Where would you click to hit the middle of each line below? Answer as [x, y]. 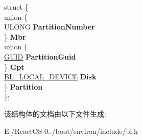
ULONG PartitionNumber [50, 27]
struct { [16, 7]
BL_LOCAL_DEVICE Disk [50, 77]
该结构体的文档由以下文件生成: [55, 113]
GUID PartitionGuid [40, 56]
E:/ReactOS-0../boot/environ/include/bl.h [71, 131]
